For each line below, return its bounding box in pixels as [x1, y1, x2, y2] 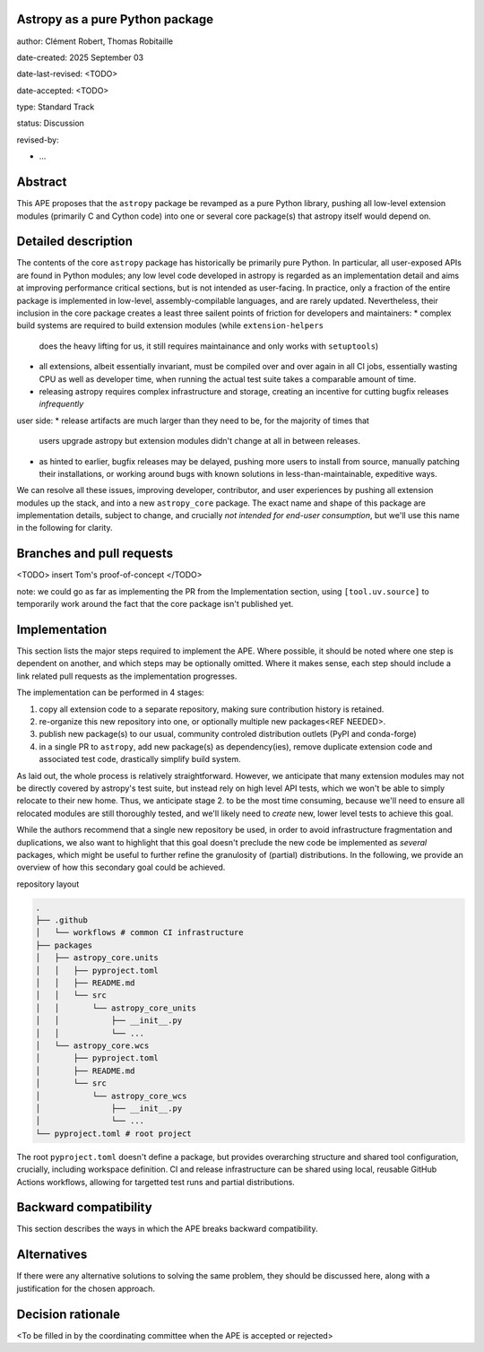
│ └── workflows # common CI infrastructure [35, 928, 244, 938]
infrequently [39, 399, 84, 410]
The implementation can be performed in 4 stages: [16, 687, 205, 698]
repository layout [16, 879, 80, 889]
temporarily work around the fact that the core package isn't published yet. [16, 599, 294, 610]
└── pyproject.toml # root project [35, 1128, 192, 1139]
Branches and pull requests [16, 546, 174, 561]
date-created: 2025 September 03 [16, 52, 143, 63]
